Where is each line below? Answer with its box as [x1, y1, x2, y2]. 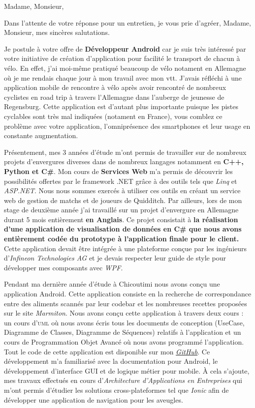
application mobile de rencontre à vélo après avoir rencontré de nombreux [4, 82, 226, 92]
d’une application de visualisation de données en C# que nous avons [4, 224, 242, 234]
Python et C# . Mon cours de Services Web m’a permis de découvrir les [4, 166, 233, 176]
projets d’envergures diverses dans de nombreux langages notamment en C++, [4, 156, 244, 167]
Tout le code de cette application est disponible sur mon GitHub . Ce [4, 346, 210, 356]
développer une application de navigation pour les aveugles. [4, 394, 183, 405]
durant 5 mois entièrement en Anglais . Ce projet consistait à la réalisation [4, 214, 238, 224]
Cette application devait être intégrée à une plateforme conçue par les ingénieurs [4, 243, 247, 253]
